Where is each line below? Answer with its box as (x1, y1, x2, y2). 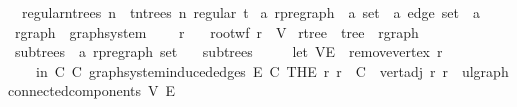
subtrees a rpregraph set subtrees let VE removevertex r (14, 41, 443, 62)
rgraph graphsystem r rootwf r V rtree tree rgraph (14, 21, 419, 42)
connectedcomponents (8, 80, 142, 101)
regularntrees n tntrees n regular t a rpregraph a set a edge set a (21, 2, 481, 22)
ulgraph (461, 60, 509, 81)
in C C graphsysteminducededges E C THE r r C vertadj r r (35, 60, 448, 81)
